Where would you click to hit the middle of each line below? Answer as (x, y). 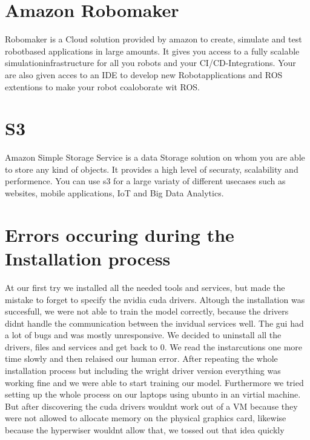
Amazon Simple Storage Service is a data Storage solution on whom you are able (155, 157)
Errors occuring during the (120, 234)
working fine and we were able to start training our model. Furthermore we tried (154, 382)
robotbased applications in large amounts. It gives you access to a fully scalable (152, 51)
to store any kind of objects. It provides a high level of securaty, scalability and (152, 169)
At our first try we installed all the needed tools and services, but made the (145, 287)
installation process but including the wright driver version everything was (143, 371)
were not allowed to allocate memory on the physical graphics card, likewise (146, 418)
